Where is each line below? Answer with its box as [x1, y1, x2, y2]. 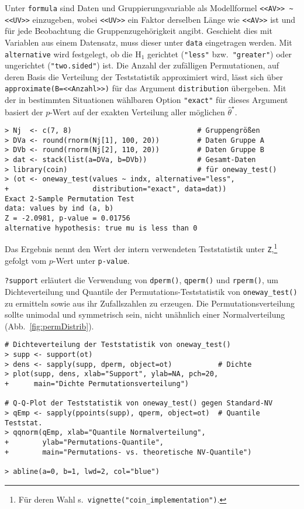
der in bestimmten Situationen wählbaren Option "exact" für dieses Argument [5, 94, 288, 106]
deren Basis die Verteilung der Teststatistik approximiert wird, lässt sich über [5, 70, 283, 82]
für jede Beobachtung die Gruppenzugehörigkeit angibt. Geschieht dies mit [5, 25, 273, 37]
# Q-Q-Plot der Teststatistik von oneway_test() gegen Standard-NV [5, 399, 273, 408]
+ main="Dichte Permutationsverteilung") [5, 380, 189, 388]
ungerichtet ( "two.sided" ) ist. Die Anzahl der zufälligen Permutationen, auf [5, 59, 279, 71]
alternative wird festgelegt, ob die [5, 47, 133, 60]
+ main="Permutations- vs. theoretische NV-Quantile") [5, 448, 252, 456]
